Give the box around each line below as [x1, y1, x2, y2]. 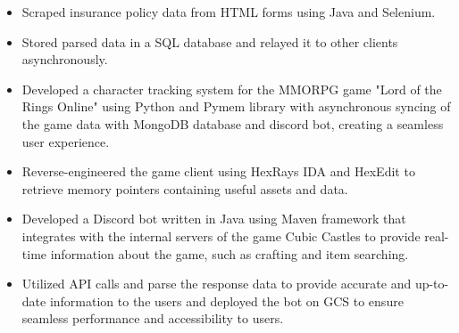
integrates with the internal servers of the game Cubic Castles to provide [21, 226, 421, 245]
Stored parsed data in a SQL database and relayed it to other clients [21, 32, 398, 51]
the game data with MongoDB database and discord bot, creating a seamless [21, 114, 444, 133]
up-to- [414, 274, 449, 293]
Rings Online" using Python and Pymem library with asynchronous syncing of [21, 97, 451, 116]
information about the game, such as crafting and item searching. [50, 244, 409, 263]
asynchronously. [21, 50, 108, 69]
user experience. [21, 132, 110, 150]
